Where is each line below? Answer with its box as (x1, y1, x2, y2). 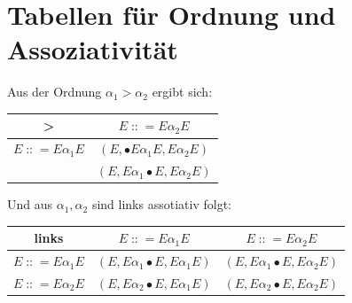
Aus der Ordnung (7, 82, 102, 101)
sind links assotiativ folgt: (91, 195, 231, 214)
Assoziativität (7, 31, 178, 67)
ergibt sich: (152, 82, 213, 101)
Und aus (7, 195, 53, 214)
